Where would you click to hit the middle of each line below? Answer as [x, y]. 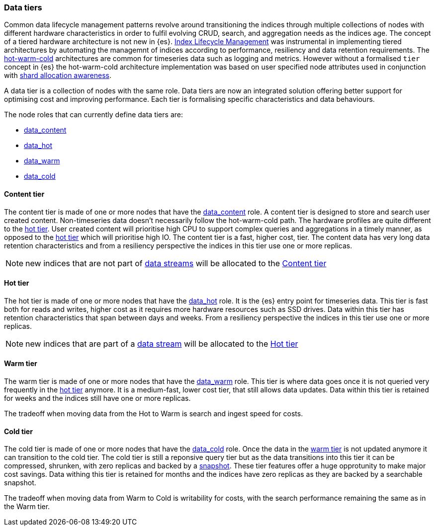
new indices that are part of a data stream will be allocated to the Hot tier [162, 343]
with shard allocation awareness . [58, 76]
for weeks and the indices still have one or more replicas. [97, 398]
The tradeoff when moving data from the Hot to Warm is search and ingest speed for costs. [154, 414]
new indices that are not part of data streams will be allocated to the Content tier [176, 263]
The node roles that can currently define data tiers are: [93, 115]
